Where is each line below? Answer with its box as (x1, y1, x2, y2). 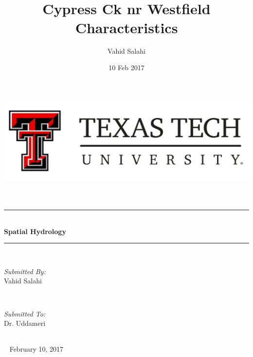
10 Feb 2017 (108, 62, 145, 72)
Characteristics (75, 18, 178, 38)
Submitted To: (4, 308, 46, 318)
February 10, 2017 (9, 344, 64, 354)
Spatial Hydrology (4, 226, 66, 236)
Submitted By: (4, 266, 46, 276)
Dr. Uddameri (4, 318, 46, 328)
